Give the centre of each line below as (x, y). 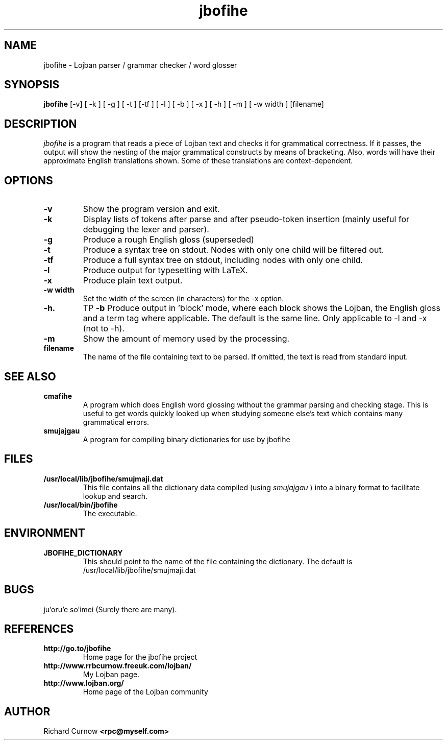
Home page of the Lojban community (145, 692)
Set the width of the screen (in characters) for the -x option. (183, 299)
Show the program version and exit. (151, 209)
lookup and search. (115, 496)
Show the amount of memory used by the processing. (186, 339)
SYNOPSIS (32, 85)
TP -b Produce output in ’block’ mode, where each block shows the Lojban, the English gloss (262, 308)
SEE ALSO (30, 376)
